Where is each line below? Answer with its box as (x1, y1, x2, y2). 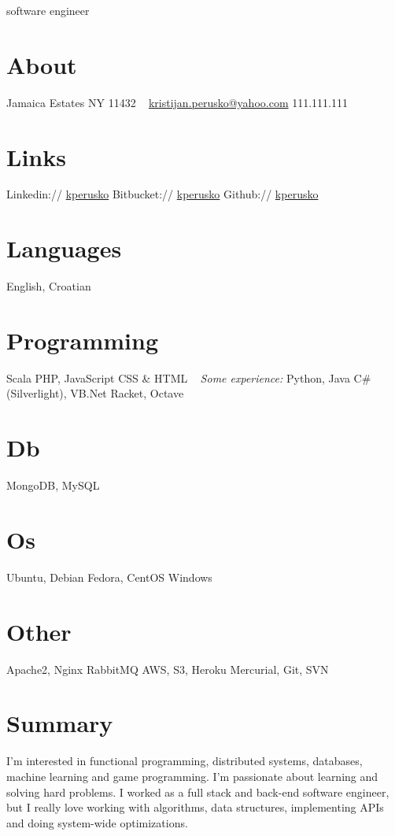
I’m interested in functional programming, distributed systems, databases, (6, 753, 363, 769)
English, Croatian (6, 278, 91, 294)
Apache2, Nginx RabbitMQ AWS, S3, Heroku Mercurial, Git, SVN (6, 660, 329, 677)
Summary (6, 707, 113, 739)
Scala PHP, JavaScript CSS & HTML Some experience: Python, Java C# (6, 369, 371, 386)
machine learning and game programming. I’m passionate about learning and (6, 768, 378, 784)
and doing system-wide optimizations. (6, 814, 188, 830)
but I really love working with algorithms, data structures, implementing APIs (6, 799, 384, 816)
